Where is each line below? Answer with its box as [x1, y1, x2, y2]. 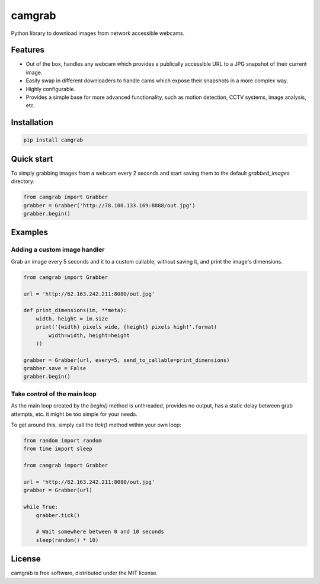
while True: [23, 503, 59, 511]
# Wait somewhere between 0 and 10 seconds [36, 528, 164, 535]
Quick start [11, 154, 53, 164]
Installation [11, 117, 53, 127]
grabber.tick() [36, 512, 80, 518]
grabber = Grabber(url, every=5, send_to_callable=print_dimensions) [23, 357, 230, 364]
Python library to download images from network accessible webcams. [11, 30, 185, 37]
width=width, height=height [48, 332, 130, 339]
